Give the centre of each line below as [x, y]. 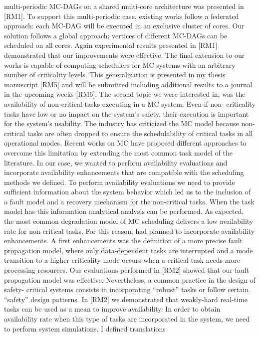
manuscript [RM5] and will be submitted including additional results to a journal [128, 84]
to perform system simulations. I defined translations [85, 328]
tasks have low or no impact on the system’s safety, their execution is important [127, 113]
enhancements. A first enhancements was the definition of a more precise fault [124, 241]
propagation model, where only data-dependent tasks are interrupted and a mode [129, 250]
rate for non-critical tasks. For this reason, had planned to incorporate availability [130, 231]
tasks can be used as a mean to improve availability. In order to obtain [112, 309]
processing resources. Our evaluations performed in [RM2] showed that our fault [127, 270]
